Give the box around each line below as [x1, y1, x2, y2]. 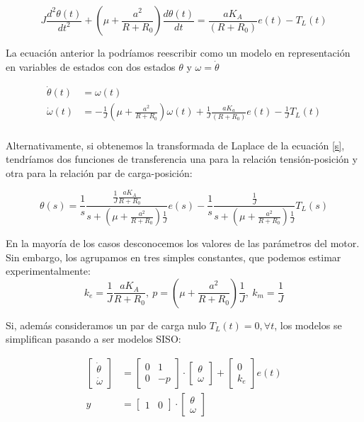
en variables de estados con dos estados [6, 59, 176, 74]
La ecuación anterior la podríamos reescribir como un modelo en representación [6, 45, 351, 59]
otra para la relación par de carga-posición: [6, 165, 193, 180]
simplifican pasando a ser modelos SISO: [6, 331, 181, 346]
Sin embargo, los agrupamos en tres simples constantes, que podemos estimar [6, 249, 341, 264]
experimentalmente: [6, 263, 91, 278]
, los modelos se [274, 317, 342, 332]
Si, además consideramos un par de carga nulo [6, 317, 207, 332]
